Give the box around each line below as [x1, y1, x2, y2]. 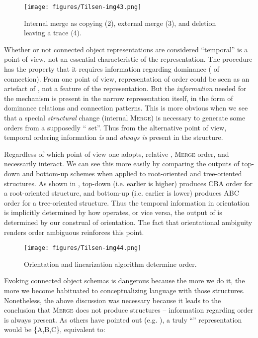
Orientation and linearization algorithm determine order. [24, 258, 197, 269]
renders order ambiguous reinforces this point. [4, 226, 144, 237]
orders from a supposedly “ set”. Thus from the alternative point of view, [4, 122, 227, 132]
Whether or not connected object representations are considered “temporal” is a [4, 44, 248, 54]
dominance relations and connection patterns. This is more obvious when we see [4, 103, 248, 113]
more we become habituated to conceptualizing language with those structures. [4, 285, 245, 295]
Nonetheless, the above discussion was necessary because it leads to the [4, 295, 221, 305]
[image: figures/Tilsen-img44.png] [24, 244, 142, 252]
